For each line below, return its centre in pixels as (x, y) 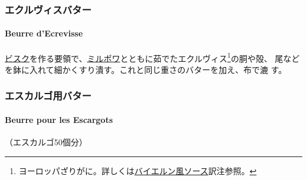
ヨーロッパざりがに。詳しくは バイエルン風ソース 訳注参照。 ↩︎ (138, 170)
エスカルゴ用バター (48, 96)
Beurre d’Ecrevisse (44, 33)
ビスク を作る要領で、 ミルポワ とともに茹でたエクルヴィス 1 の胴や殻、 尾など (152, 57)
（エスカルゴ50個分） (46, 142)
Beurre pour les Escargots (59, 119)
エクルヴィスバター (48, 9)
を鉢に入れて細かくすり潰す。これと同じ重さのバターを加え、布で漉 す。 (146, 69)
